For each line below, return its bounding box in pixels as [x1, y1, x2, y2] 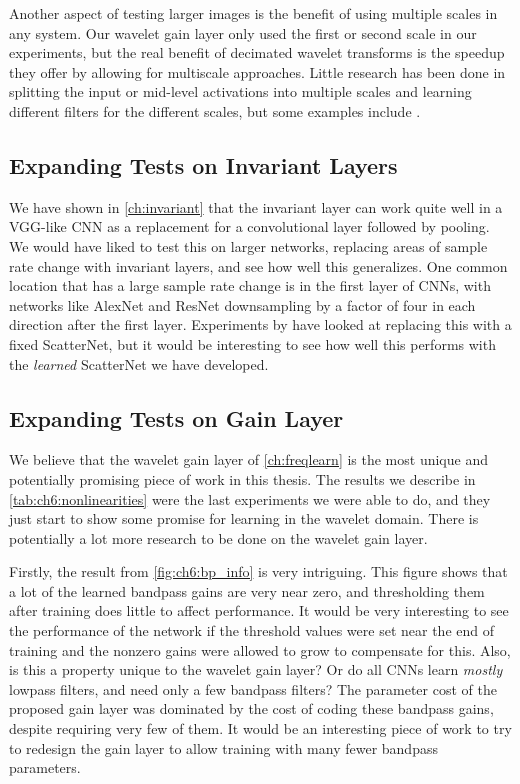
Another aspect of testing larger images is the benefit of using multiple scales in [9, 3, 498, 23]
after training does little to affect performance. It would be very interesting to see [9, 600, 509, 621]
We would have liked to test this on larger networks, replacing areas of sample [9, 235, 488, 256]
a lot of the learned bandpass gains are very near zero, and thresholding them [9, 580, 485, 601]
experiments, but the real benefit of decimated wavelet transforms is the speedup [9, 42, 505, 63]
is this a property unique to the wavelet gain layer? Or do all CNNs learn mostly [9, 659, 503, 680]
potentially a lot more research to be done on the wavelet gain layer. [9, 527, 428, 548]
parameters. [9, 757, 81, 778]
